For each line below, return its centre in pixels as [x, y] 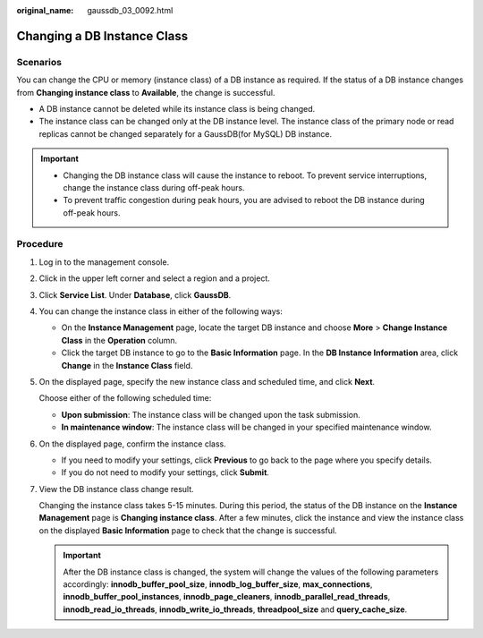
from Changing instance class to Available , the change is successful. [146, 92]
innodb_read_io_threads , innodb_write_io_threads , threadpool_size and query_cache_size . [235, 609]
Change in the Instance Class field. [127, 365]
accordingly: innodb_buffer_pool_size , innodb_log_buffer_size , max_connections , [218, 584]
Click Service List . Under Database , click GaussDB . [135, 294]
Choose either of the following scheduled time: [125, 398]
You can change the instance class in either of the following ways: [161, 311]
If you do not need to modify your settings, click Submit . [165, 472]
